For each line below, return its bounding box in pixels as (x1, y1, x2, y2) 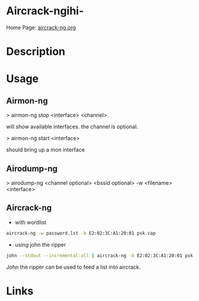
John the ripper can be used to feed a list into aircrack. (6, 263, 141, 271)
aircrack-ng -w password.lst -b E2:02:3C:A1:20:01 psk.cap (6, 230, 156, 236)
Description (6, 45, 66, 58)
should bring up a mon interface (6, 146, 85, 153)
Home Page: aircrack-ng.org (6, 24, 76, 31)
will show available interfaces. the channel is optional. (6, 123, 138, 131)
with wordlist (14, 219, 46, 226)
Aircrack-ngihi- (6, 4, 85, 18)
